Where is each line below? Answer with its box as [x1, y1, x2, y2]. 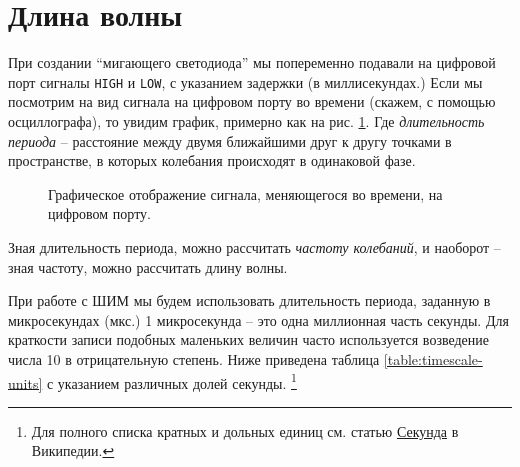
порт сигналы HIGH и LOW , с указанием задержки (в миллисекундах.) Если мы [8, 71, 483, 92]
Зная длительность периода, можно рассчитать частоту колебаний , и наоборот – [8, 236, 501, 257]
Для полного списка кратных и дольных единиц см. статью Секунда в [31, 420, 459, 441]
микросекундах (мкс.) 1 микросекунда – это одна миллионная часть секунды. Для [8, 309, 509, 330]
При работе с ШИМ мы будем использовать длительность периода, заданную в [8, 290, 491, 311]
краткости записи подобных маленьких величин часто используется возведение [8, 329, 490, 350]
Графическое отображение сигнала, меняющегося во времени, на [48, 183, 443, 204]
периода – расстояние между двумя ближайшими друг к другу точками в [8, 130, 452, 151]
